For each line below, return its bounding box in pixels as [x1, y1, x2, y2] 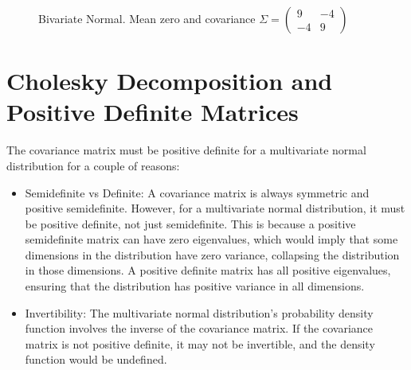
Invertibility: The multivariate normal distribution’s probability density [25, 304, 374, 321]
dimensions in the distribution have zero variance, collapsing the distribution [25, 246, 400, 263]
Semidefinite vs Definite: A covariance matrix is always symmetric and [25, 184, 370, 201]
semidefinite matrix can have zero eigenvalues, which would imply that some [25, 231, 398, 247]
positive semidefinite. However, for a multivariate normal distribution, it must [25, 200, 405, 216]
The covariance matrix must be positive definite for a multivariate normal [6, 142, 366, 158]
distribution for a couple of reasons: [6, 157, 180, 173]
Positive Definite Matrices [6, 95, 299, 128]
